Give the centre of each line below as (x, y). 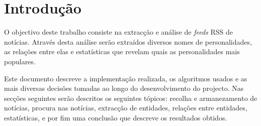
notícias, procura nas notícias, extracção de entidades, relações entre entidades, (126, 108)
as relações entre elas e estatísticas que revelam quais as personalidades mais (122, 51)
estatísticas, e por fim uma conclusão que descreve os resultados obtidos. (116, 117)
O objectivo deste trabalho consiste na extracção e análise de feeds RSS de (119, 32)
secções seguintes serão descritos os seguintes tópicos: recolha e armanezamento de (131, 98)
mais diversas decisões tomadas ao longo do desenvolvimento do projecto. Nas (124, 88)
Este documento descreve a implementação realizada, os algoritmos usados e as (126, 78)
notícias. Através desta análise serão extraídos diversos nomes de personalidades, (128, 41)
